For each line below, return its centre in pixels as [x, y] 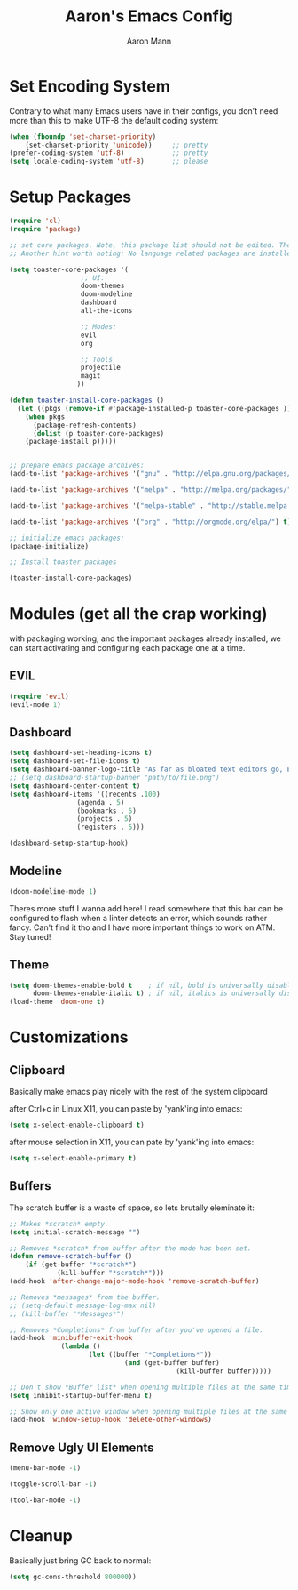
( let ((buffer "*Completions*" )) [150, 1355]
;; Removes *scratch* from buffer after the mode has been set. [130, 1248]
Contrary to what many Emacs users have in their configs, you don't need [144, 111]
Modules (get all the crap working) [138, 614]
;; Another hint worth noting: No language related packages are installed [152, 253]
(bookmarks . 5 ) [107, 811]
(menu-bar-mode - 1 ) [45, 1468]
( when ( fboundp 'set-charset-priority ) [83, 137]
